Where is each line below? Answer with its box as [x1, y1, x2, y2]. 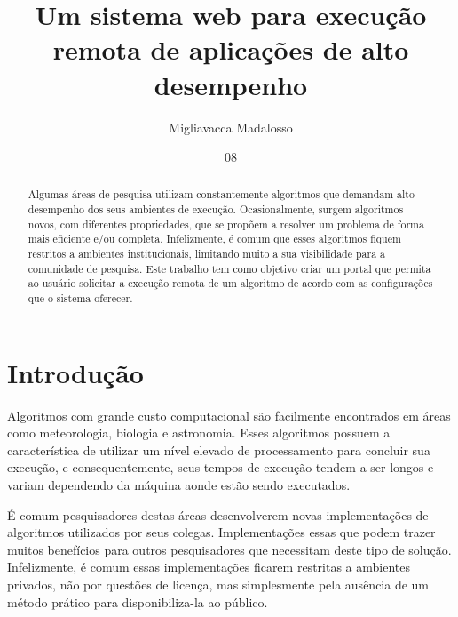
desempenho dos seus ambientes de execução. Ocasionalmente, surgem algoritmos [28, 202, 404, 217]
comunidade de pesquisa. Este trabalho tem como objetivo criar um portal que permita [28, 260, 431, 276]
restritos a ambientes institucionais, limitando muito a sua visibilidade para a [28, 246, 386, 261]
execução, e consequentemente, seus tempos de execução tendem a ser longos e [7, 458, 434, 477]
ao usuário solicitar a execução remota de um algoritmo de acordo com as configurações [28, 276, 433, 291]
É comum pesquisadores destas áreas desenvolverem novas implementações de [7, 505, 429, 524]
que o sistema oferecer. [28, 291, 133, 306]
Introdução [7, 354, 144, 390]
